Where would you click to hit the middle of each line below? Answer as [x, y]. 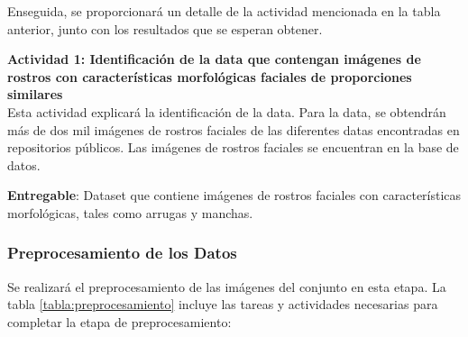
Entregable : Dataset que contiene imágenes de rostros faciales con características [234, 195]
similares [35, 94]
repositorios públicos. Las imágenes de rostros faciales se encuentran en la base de [233, 147]
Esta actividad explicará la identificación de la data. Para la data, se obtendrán [227, 111]
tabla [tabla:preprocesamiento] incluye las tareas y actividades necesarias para [223, 304]
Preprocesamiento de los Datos [122, 253]
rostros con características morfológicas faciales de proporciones [210, 76]
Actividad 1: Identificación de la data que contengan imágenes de [214, 59]
